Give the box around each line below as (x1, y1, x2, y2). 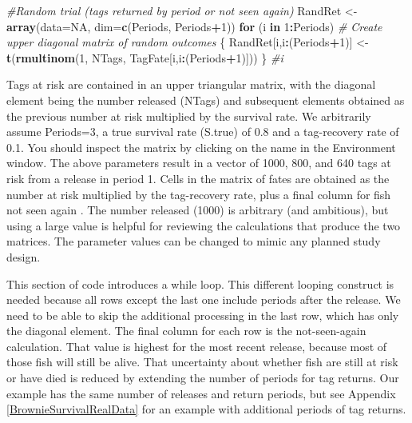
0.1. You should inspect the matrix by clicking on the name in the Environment (6, 138, 396, 155)
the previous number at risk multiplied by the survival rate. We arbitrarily (6, 107, 371, 124)
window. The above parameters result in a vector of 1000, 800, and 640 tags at (6, 154, 391, 171)
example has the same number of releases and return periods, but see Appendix (6, 385, 396, 401)
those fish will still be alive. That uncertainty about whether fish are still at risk (6, 353, 398, 370)
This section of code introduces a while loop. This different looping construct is (6, 275, 394, 292)
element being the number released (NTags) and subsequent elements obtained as (6, 91, 405, 108)
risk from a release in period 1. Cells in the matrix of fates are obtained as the (6, 170, 390, 186)
